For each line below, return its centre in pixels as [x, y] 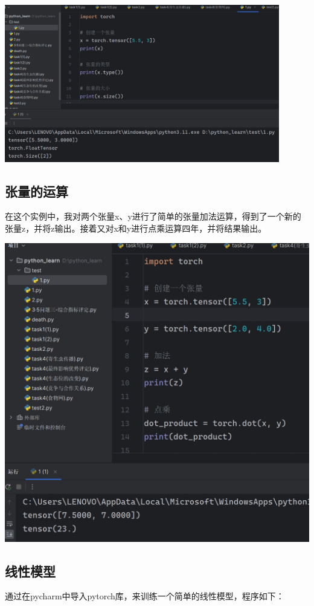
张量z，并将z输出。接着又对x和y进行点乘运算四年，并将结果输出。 [136, 228]
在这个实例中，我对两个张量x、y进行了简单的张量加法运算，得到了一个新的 [153, 216]
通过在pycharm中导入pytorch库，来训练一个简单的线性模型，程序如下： [145, 596]
